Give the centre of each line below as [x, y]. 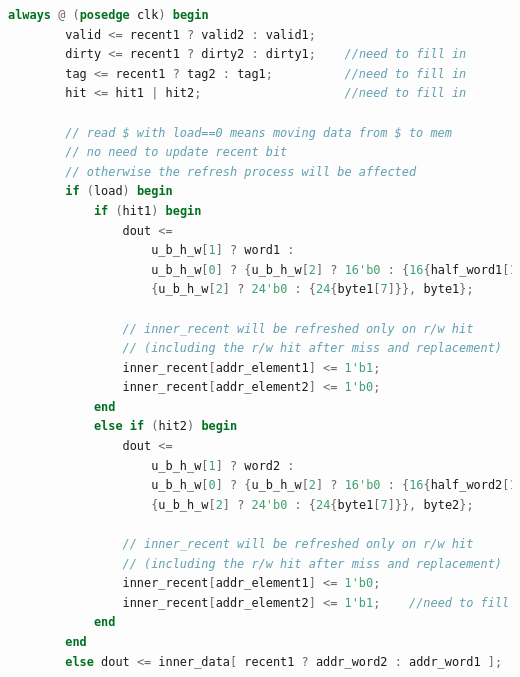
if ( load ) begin [119, 191]
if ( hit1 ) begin [147, 210]
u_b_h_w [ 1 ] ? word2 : [223, 465]
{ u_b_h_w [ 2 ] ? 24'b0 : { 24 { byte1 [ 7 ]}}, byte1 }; [312, 289]
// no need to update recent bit [176, 152]
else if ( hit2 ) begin [165, 426]
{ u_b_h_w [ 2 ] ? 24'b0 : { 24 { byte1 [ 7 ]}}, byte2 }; [312, 504]
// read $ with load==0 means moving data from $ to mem [258, 132]
